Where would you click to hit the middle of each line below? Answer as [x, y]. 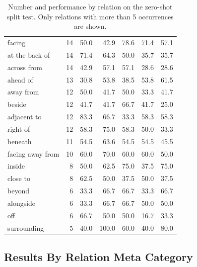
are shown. [90, 26]
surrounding [26, 227]
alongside [22, 203]
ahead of [20, 79]
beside [17, 104]
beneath [20, 141]
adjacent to [25, 117]
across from [25, 67]
